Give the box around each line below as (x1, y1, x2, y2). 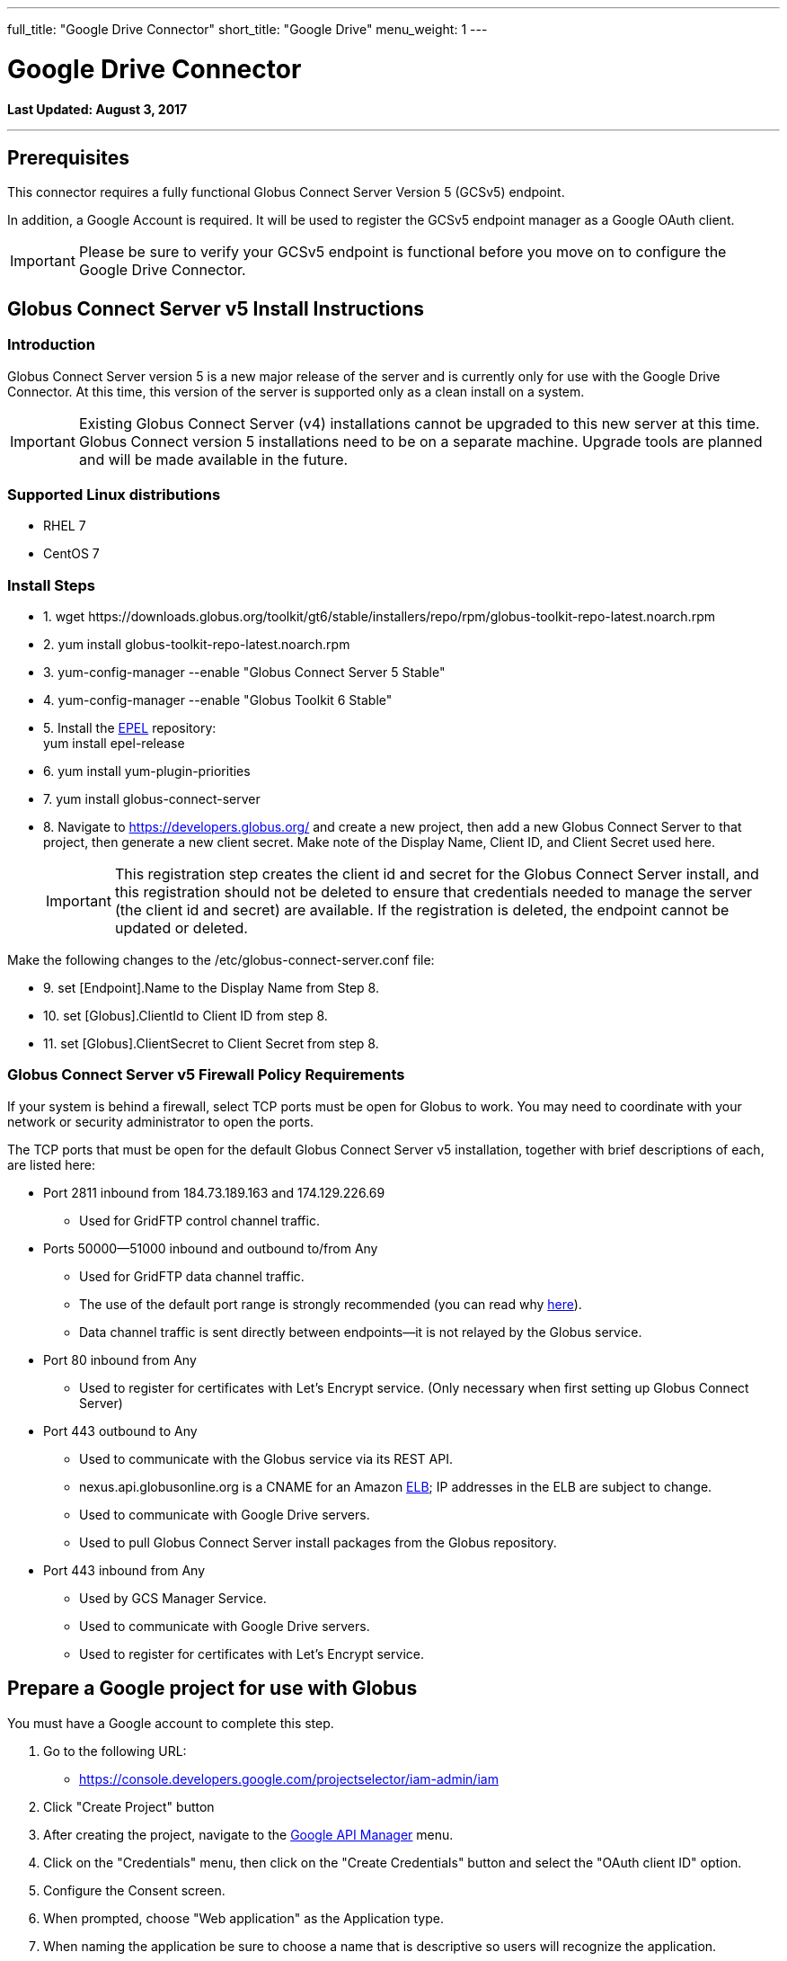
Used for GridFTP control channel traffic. (79, 1212, 320, 1228)
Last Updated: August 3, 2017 (7, 101, 188, 117)
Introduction (7, 335, 95, 354)
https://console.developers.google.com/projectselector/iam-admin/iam (79, 1770, 499, 1787)
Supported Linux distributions (7, 485, 221, 504)
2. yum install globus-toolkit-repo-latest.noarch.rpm (43, 637, 350, 653)
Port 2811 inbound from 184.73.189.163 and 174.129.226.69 (43, 1184, 385, 1200)
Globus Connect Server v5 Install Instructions (7, 297, 425, 320)
